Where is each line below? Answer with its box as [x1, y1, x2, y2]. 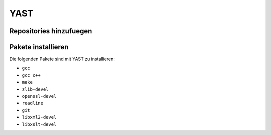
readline [22, 100, 44, 106]
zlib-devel [22, 86, 49, 92]
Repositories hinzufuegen [9, 27, 92, 35]
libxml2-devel [22, 114, 57, 120]
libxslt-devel [22, 121, 57, 127]
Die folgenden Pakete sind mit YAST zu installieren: [9, 56, 115, 62]
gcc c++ [22, 72, 41, 78]
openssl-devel [22, 93, 57, 99]
